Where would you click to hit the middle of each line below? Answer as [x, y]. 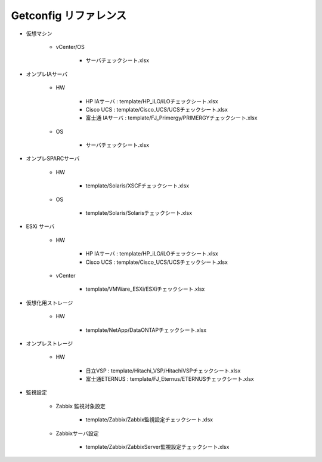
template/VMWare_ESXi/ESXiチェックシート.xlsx [145, 289]
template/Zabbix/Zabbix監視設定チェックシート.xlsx [149, 420]
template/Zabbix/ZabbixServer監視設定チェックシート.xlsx [157, 447]
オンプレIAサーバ [47, 74]
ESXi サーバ [40, 226]
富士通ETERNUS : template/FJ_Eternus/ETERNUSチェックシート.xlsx [170, 379]
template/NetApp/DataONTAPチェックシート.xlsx [146, 330]
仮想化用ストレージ [49, 303]
